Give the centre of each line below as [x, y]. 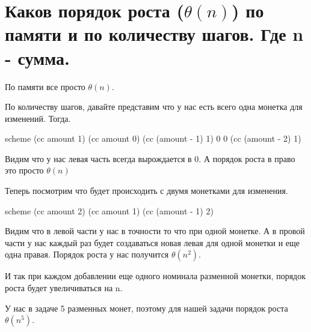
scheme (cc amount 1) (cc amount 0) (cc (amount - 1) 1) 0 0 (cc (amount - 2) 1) [153, 138]
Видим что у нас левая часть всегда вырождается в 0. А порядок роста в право [150, 158]
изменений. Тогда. [38, 118]
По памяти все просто [45, 86]
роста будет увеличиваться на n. [64, 288]
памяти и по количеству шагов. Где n [154, 34]
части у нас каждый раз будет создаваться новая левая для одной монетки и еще [152, 242]
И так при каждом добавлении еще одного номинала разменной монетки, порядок [155, 276]
